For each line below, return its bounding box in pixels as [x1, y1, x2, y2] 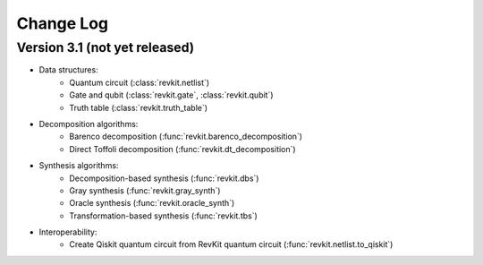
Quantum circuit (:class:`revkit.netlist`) [69, 77, 210, 88]
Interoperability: [38, 227, 97, 237]
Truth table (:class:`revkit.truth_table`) [69, 102, 208, 113]
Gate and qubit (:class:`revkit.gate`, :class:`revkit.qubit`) [69, 90, 274, 100]
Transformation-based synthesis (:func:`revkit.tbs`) [69, 210, 258, 221]
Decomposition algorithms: [38, 118, 139, 129]
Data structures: [38, 64, 98, 75]
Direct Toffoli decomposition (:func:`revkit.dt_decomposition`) [69, 143, 296, 154]
